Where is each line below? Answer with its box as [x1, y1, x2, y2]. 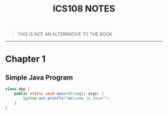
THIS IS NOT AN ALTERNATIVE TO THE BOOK [17, 31, 112, 37]
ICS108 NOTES [52, 3, 115, 14]
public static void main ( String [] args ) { [14, 91, 104, 96]
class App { [5, 86, 30, 91]
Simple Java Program [5, 73, 73, 81]
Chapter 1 [5, 53, 46, 65]
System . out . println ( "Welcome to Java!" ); [23, 95, 111, 100]
